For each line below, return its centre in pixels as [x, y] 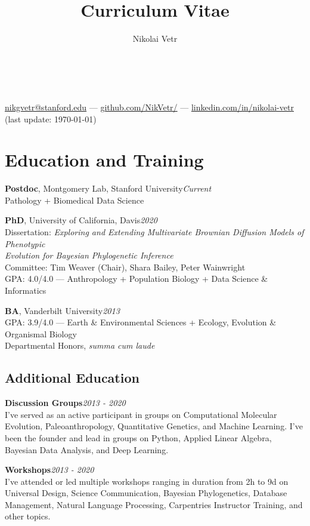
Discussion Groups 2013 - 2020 [65, 403]
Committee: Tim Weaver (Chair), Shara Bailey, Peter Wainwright [125, 267]
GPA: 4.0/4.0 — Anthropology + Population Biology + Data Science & [137, 279]
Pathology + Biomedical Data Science [75, 200]
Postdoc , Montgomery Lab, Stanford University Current [108, 188]
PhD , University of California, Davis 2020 [81, 220]
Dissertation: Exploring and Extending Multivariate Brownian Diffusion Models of [154, 232]
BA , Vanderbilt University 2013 [62, 310]
